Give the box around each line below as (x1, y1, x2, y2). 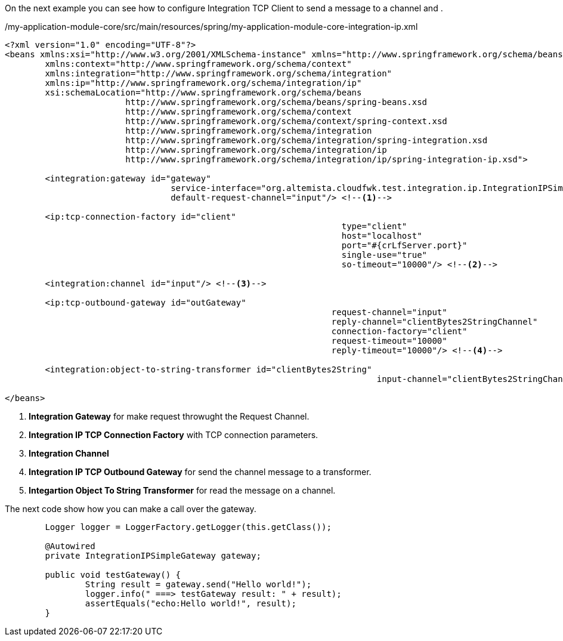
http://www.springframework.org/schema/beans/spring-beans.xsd (125, 97, 428, 107)
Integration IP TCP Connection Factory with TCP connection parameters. (29, 430, 318, 440)
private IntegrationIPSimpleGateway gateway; (45, 551, 261, 560)
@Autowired (45, 541, 95, 551)
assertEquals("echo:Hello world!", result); (85, 599, 296, 608)
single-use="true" (341, 250, 428, 260)
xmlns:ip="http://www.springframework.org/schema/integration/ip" (45, 78, 362, 88)
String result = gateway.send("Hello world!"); (85, 580, 312, 589)
